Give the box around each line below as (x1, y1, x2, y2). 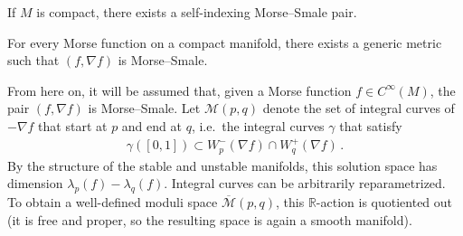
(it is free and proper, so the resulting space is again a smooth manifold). (7, 210, 412, 229)
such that (7, 51, 60, 70)
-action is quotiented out (316, 192, 453, 211)
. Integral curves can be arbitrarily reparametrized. (164, 174, 446, 193)
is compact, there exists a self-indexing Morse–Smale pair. (36, 3, 357, 21)
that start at (38, 116, 108, 135)
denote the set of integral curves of (262, 99, 455, 118)
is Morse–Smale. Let (88, 99, 201, 118)
